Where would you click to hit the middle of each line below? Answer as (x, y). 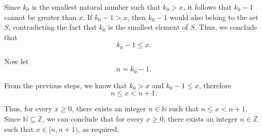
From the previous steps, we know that (66, 85)
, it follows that (207, 7)
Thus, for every (28, 109)
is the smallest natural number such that (96, 7)
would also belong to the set (214, 17)
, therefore (215, 85)
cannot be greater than (40, 17)
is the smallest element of (148, 27)
